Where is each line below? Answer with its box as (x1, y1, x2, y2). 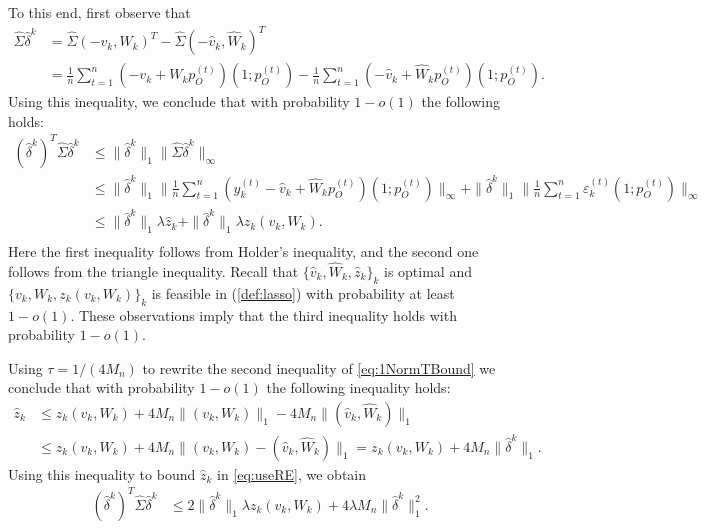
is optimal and (383, 261, 472, 282)
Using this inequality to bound (8, 463, 196, 484)
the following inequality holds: (266, 377, 451, 398)
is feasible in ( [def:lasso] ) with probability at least (151, 282, 455, 303)
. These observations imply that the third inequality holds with (70, 304, 457, 325)
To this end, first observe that (8, 2, 191, 22)
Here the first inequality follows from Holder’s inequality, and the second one (8, 241, 479, 262)
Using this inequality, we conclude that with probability (8, 91, 350, 112)
